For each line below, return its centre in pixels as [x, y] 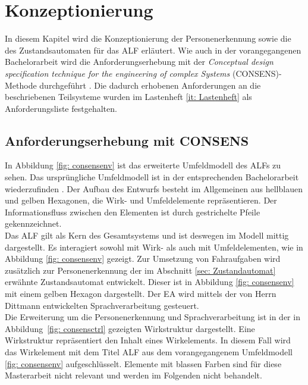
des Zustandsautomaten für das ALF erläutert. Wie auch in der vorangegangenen [153, 50]
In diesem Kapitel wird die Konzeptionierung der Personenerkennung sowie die [148, 38]
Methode [21, 85]
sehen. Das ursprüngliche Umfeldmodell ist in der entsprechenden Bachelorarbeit [152, 177]
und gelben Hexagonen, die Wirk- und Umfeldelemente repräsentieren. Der [141, 200]
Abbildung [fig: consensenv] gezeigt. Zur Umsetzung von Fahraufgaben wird [143, 259]
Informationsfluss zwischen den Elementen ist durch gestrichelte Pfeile [133, 212]
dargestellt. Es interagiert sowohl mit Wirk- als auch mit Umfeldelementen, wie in [154, 247]
